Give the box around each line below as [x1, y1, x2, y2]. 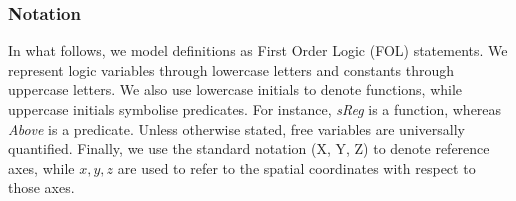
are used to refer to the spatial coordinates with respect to [117, 157, 476, 178]
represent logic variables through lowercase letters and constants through [8, 59, 454, 80]
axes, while [8, 157, 75, 178]
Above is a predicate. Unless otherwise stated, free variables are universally [8, 118, 465, 139]
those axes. [8, 177, 75, 198]
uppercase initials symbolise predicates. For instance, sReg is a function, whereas [8, 99, 502, 119]
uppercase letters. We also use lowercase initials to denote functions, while [8, 79, 463, 100]
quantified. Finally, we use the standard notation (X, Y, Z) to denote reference [8, 138, 490, 159]
